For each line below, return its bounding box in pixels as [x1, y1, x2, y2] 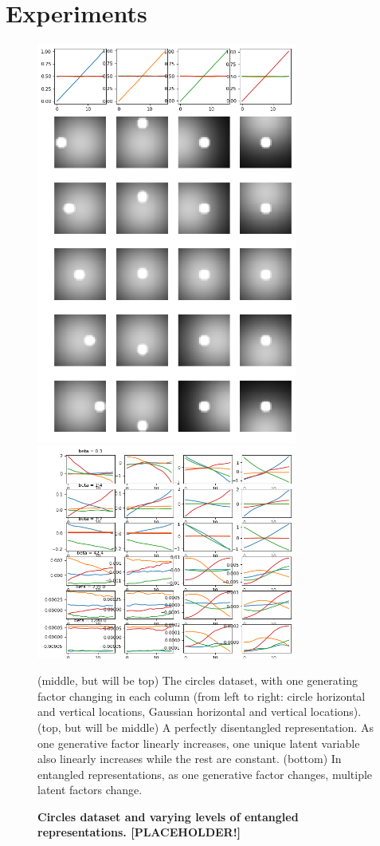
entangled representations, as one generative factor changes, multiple [37, 765, 373, 782]
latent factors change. [37, 781, 143, 798]
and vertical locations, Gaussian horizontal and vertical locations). [37, 703, 362, 720]
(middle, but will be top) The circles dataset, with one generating [37, 672, 358, 689]
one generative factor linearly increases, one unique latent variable [37, 734, 360, 751]
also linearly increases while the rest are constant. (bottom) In [37, 750, 342, 767]
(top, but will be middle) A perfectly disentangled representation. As [37, 718, 374, 735]
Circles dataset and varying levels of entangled [37, 808, 299, 824]
